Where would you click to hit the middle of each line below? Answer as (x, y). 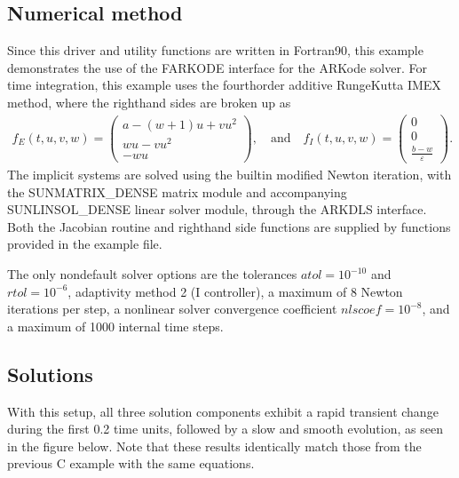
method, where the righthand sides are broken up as (149, 102)
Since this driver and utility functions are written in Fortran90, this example (215, 50)
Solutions (50, 374)
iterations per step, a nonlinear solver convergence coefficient (172, 309)
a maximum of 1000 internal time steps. (115, 326)
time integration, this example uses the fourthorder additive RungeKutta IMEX (224, 85)
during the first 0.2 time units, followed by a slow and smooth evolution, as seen (225, 429)
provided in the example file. (85, 244)
